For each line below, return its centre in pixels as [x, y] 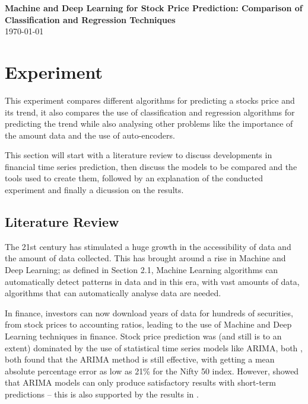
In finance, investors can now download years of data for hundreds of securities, [149, 312]
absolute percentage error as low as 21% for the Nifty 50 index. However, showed [152, 371]
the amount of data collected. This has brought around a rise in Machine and [145, 258]
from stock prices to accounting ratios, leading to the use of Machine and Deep [148, 324]
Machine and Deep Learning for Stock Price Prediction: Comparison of [154, 8]
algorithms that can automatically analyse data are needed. [113, 293]
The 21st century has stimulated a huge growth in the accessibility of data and [148, 246]
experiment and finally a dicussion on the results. [94, 190]
